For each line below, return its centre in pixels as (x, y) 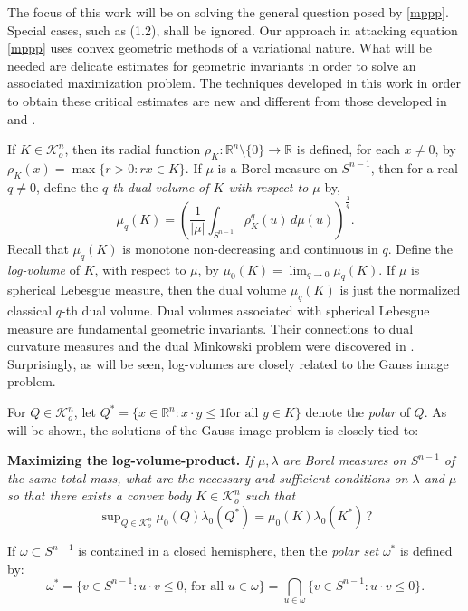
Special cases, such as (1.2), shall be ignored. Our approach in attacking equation (233, 29)
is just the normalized (400, 290)
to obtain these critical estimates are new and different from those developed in (227, 100)
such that (270, 495)
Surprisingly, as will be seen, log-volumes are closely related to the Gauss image (228, 363)
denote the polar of (358, 412)
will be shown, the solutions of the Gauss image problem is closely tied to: (213, 429)
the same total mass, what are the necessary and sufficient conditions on (208, 477)
